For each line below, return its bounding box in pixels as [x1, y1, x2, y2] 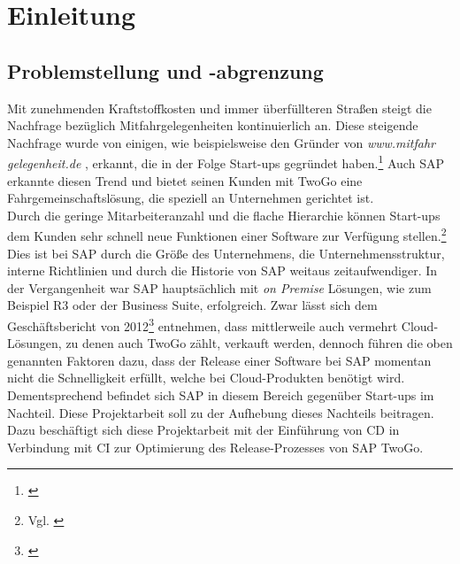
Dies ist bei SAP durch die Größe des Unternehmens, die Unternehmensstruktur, [7, 243, 445, 262]
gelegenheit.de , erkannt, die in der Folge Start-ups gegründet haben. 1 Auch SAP [7, 151, 444, 173]
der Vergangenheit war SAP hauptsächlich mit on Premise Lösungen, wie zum [7, 278, 432, 297]
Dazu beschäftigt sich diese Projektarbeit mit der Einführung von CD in [7, 421, 400, 439]
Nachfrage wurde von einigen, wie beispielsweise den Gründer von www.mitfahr [7, 133, 435, 151]
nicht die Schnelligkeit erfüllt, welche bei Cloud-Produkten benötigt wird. [7, 368, 405, 387]
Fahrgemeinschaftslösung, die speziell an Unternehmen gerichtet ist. [7, 189, 374, 207]
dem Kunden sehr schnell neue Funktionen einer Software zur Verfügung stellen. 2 [7, 224, 447, 245]
